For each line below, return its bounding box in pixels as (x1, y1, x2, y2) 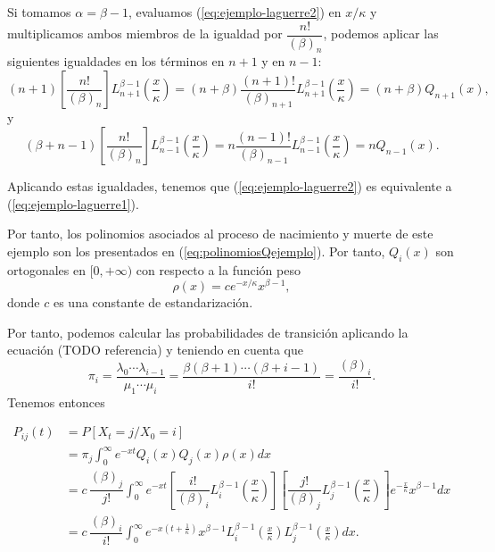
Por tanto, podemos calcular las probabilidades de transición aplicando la (7, 322, 408, 341)
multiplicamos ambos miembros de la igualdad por (7, 24, 283, 43)
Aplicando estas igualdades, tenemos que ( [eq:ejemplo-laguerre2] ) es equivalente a (7, 177, 452, 196)
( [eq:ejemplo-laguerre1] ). (7, 194, 139, 213)
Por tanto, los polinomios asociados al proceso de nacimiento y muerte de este (7, 224, 433, 243)
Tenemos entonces (7, 392, 105, 411)
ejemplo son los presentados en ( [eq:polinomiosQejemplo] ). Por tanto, (7, 241, 385, 260)
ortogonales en (7, 260, 87, 279)
